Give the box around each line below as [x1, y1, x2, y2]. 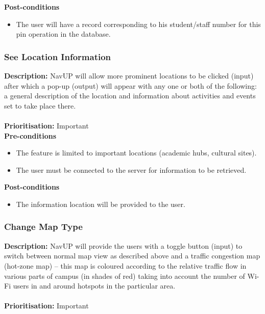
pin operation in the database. [16, 29, 111, 39]
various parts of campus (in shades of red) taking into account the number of [4, 270, 245, 281]
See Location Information [4, 50, 111, 63]
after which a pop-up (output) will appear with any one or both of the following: [4, 80, 257, 91]
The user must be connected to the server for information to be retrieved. [16, 164, 247, 175]
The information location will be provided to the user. [16, 198, 185, 209]
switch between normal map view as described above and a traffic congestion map [4, 250, 260, 261]
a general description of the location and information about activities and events [4, 90, 256, 101]
